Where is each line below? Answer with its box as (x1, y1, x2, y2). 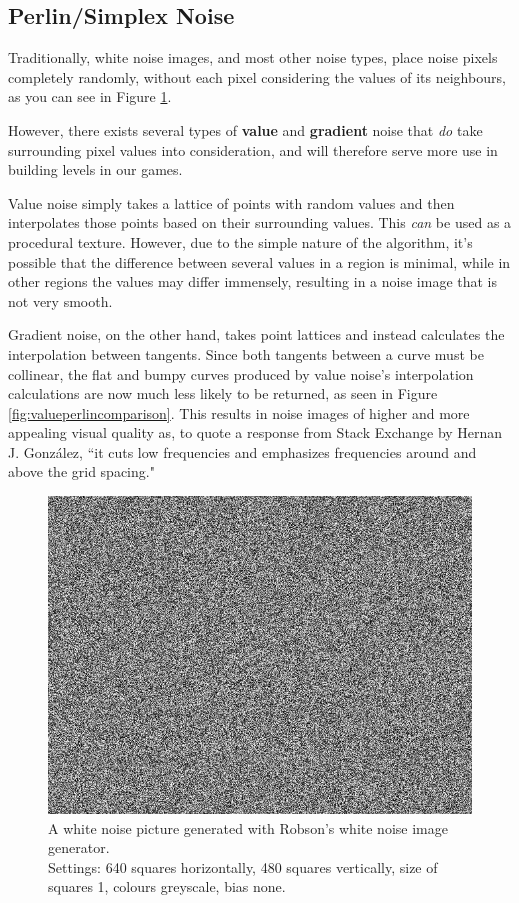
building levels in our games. (8, 159, 183, 180)
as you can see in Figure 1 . (8, 86, 172, 107)
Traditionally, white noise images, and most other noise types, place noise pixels (8, 47, 498, 68)
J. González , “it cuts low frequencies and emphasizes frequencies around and (8, 441, 477, 462)
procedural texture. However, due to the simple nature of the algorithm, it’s (8, 231, 473, 252)
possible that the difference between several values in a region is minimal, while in (8, 251, 511, 272)
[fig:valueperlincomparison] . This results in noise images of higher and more (8, 402, 470, 423)
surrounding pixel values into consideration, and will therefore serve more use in (8, 139, 498, 160)
